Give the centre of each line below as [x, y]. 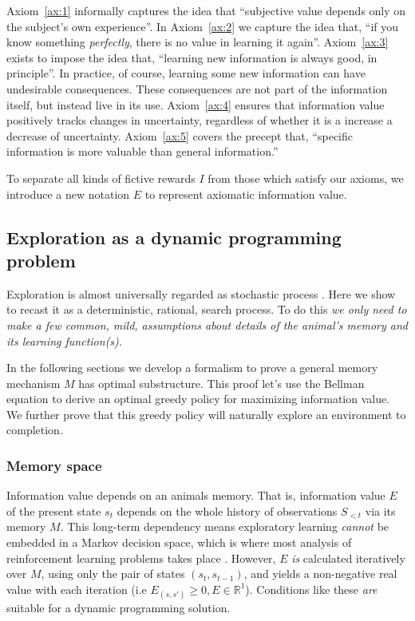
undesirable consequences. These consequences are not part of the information [197, 88]
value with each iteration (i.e [77, 589]
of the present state [54, 510]
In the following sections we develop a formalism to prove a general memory [192, 368]
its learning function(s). [65, 340]
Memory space [54, 465]
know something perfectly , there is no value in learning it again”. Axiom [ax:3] [198, 42]
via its [380, 510]
